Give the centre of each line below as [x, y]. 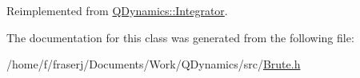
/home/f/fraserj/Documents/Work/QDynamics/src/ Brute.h [154, 64]
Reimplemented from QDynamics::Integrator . [117, 10]
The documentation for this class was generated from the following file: [180, 37]
